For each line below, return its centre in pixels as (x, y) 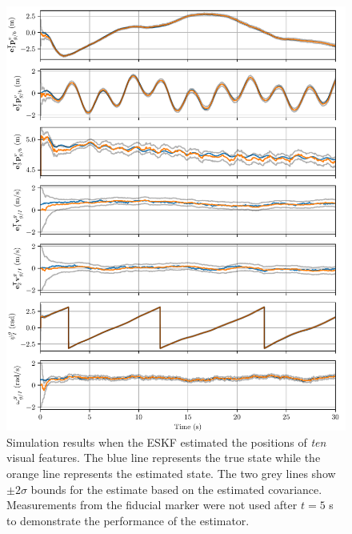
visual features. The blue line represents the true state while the (164, 458)
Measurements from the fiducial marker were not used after (152, 505)
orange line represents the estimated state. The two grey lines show (171, 473)
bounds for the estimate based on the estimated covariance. (176, 489)
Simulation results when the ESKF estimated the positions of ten (166, 442)
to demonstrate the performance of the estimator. (128, 520)
